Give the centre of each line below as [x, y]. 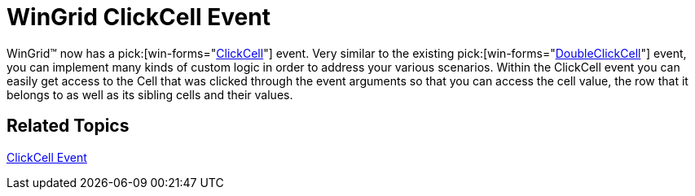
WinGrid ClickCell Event [139, 17]
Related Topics [68, 126]
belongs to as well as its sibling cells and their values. [150, 94]
